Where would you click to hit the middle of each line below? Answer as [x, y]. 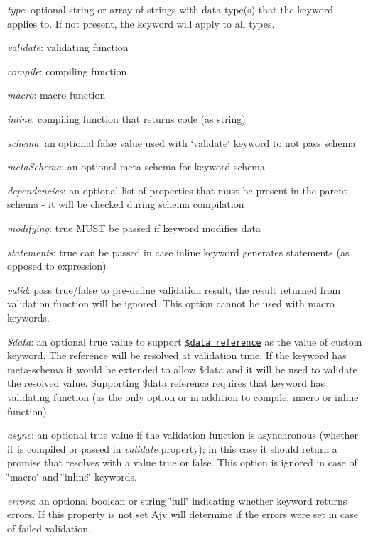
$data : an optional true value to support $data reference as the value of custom [185, 341]
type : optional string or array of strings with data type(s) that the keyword [170, 9]
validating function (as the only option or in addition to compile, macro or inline [183, 396]
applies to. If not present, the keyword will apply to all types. [141, 23]
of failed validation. [49, 528]
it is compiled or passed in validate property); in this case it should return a [172, 448]
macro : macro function [56, 95]
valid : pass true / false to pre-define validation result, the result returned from [174, 289]
